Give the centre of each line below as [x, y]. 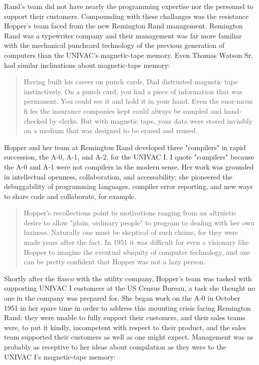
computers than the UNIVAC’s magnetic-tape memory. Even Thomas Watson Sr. [129, 55]
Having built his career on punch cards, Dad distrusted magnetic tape [131, 82]
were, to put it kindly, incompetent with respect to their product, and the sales [125, 327]
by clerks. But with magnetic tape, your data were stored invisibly [151, 120]
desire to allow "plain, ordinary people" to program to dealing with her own [139, 222]
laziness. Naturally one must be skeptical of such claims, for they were [131, 232]
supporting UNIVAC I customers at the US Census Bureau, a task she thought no [130, 288]
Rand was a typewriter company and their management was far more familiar [123, 35]
